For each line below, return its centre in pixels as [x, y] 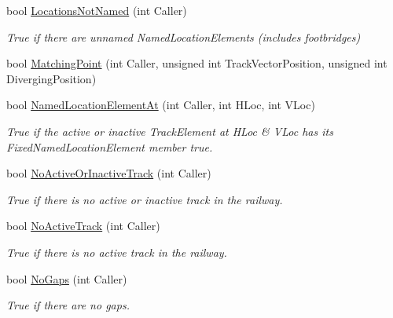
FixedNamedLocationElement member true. [110, 146]
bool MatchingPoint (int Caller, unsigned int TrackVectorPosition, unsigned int [197, 63]
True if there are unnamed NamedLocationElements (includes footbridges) [184, 37]
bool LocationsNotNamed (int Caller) [97, 10]
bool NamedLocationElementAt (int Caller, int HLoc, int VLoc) [161, 105]
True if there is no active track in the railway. [117, 252]
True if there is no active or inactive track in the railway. [145, 199]
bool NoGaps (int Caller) [67, 278]
